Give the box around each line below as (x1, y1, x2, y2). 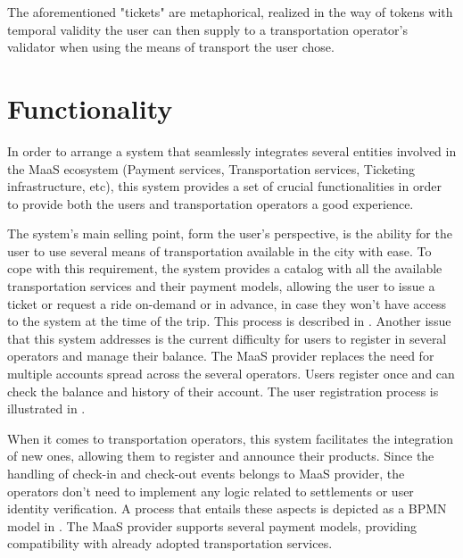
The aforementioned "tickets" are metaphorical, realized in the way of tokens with (7, 3, 453, 21)
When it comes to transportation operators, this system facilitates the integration (7, 429, 454, 447)
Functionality (7, 89, 173, 126)
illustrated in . (7, 399, 86, 418)
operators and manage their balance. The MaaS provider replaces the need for (7, 346, 434, 365)
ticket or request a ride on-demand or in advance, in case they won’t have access (7, 294, 446, 312)
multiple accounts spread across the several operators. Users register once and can (7, 364, 455, 383)
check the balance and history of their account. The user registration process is (7, 381, 439, 400)
